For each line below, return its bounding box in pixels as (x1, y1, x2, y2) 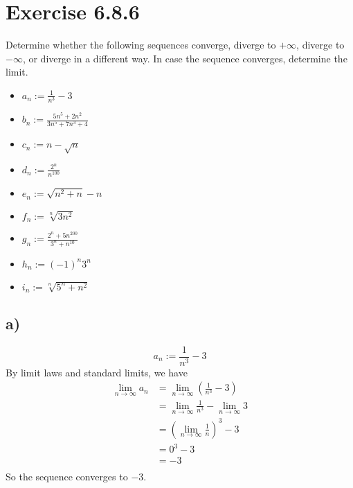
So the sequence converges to (6, 469, 128, 484)
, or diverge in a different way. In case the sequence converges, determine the (22, 51, 347, 65)
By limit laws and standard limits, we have (6, 365, 188, 379)
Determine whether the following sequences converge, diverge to (6, 37, 276, 52)
